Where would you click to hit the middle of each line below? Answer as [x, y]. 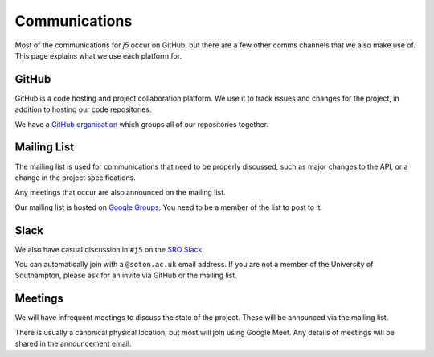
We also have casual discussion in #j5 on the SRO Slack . [110, 249]
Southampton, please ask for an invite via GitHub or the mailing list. [126, 275]
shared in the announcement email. [73, 344]
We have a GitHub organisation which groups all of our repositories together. [142, 124]
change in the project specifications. [75, 178]
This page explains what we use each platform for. [98, 55]
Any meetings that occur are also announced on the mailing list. [120, 192]
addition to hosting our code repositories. [83, 109]
